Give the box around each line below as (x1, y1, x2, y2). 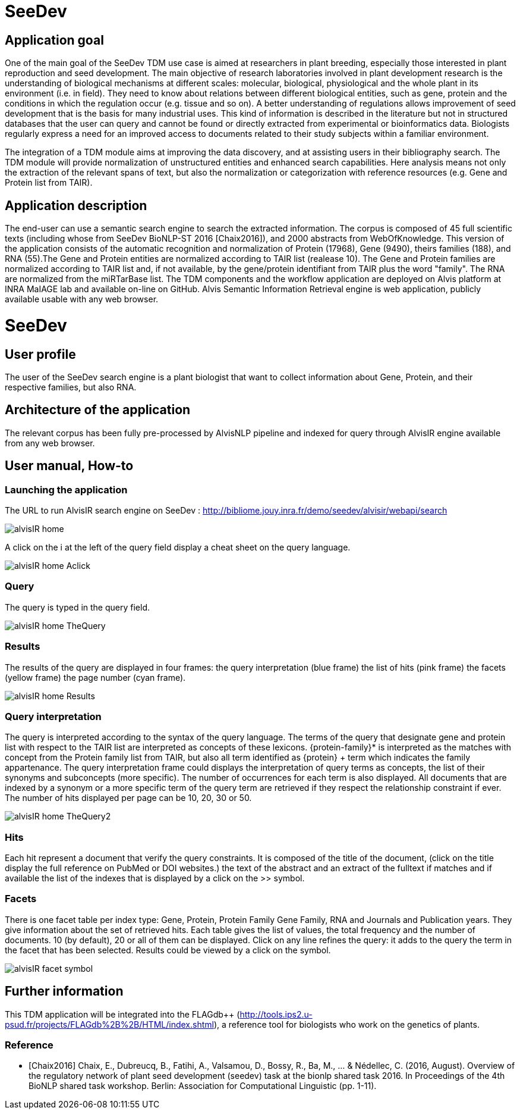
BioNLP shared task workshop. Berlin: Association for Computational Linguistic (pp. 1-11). (29, 1081, 377, 1091)
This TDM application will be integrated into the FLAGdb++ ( (5, 1009, 240, 1019)
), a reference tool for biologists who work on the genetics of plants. (213, 1019, 480, 1029)
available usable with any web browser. (5, 294, 159, 305)
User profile (5, 346, 76, 362)
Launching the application (5, 483, 128, 496)
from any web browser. (5, 437, 95, 448)
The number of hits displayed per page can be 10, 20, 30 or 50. (5, 793, 252, 803)
